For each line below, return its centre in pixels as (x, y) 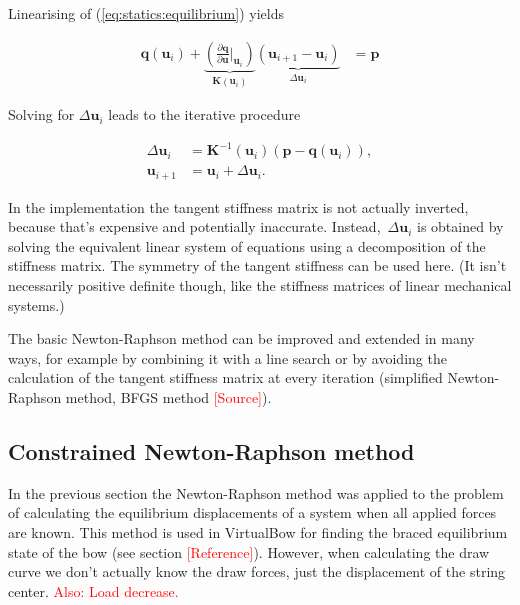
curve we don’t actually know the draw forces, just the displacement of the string (257, 571)
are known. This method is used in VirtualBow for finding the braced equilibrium (258, 532)
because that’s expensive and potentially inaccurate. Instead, (194, 226)
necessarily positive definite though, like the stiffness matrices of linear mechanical (260, 285)
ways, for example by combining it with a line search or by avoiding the (227, 357)
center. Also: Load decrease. (93, 590)
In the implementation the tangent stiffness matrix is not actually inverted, (238, 206)
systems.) (36, 304)
